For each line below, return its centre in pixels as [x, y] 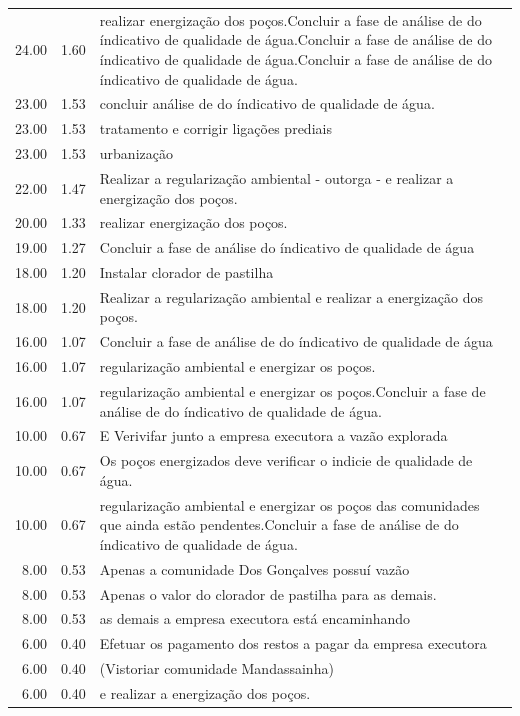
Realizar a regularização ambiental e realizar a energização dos [291, 296]
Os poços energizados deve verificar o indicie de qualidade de [286, 460]
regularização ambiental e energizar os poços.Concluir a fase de [292, 391]
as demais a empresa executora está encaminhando [255, 618]
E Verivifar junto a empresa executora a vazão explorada [273, 435]
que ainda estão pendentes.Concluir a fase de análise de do [279, 524]
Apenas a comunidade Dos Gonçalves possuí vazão [254, 568]
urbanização [136, 153]
